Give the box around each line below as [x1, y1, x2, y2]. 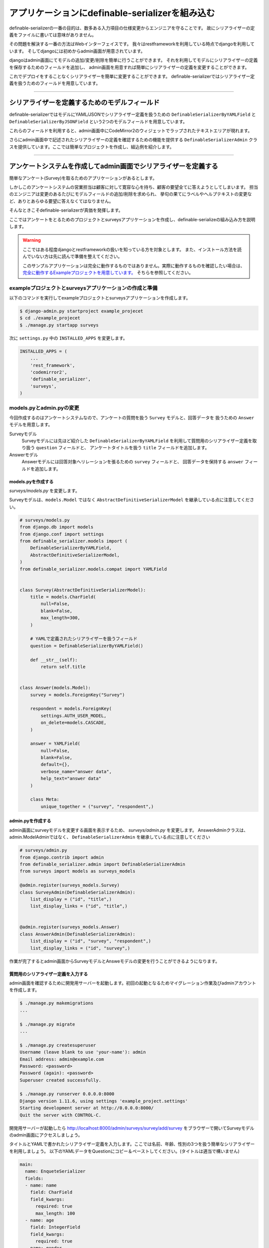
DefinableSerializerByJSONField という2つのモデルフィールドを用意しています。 [9, 118, 188, 124]
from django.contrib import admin [19, 854, 104, 860]
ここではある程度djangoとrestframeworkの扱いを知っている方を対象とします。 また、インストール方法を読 [22, 246, 242, 252]
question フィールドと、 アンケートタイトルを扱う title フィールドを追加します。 [35, 445, 210, 451]
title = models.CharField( [30, 594, 97, 600]
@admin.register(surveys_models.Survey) [19, 883, 120, 888]
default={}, [40, 762, 70, 767]
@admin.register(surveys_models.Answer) [19, 924, 120, 930]
